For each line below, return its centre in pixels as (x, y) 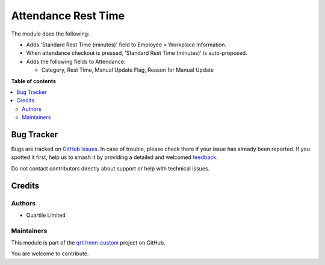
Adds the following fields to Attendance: (76, 61)
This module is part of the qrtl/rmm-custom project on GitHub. (88, 243)
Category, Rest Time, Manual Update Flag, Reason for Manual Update (127, 70)
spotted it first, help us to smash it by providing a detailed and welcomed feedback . (114, 157)
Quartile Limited (46, 215)
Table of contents (34, 81)
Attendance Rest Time (68, 16)
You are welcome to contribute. (50, 254)
